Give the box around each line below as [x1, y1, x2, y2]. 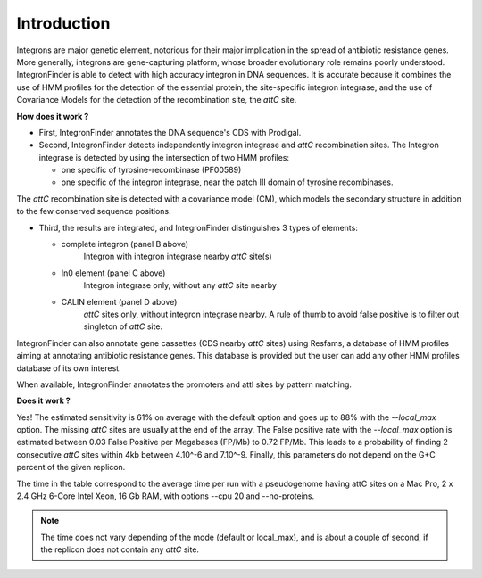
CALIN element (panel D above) [61, 296, 178, 307]
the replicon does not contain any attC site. [40, 544, 200, 555]
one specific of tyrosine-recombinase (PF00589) [61, 165, 242, 176]
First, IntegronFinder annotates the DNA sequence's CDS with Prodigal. [38, 127, 302, 137]
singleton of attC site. [83, 321, 163, 332]
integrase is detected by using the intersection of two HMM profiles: [38, 152, 290, 162]
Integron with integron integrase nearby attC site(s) [83, 251, 272, 262]
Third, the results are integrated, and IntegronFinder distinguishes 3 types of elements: [38, 222, 359, 233]
